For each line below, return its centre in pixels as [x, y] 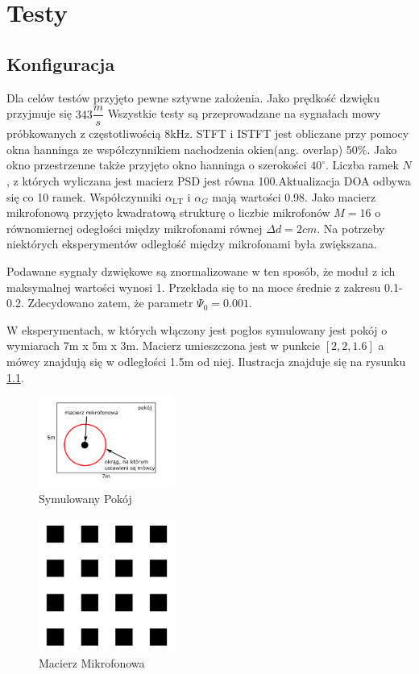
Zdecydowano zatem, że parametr [110, 303]
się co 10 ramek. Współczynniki [84, 196]
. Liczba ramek [362, 165]
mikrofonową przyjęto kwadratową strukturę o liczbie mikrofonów [168, 212]
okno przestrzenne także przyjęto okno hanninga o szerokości [157, 165]
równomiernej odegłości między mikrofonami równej [135, 228]
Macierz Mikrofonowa [92, 663]
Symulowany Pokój [85, 498]
